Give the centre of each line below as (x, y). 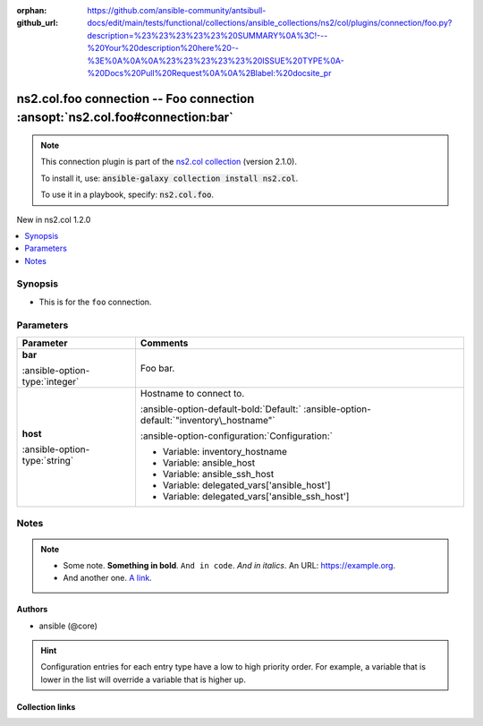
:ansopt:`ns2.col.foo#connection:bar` (125, 118)
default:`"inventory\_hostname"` (208, 420)
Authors (32, 610)
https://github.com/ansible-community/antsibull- (177, 10)
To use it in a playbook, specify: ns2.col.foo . (127, 195)
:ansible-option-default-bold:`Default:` (220, 409)
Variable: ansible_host (209, 463)
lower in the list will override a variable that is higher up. (143, 679)
